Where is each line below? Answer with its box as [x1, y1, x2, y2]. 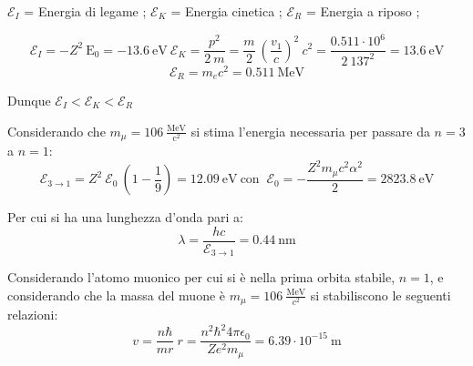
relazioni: [7, 305, 58, 324]
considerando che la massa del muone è [7, 285, 226, 304]
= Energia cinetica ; [170, 2, 283, 20]
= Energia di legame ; [24, 2, 147, 20]
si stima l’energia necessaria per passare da [190, 121, 430, 140]
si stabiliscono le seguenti [310, 285, 451, 304]
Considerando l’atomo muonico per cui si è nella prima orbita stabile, [7, 268, 396, 287]
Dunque [7, 91, 51, 110]
